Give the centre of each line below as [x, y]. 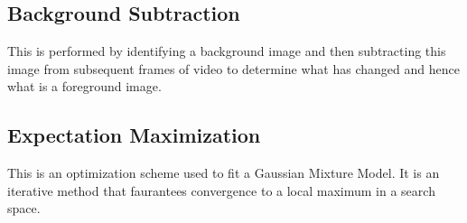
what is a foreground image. [84, 86]
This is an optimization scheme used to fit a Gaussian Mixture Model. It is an [224, 173]
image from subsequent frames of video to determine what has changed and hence [233, 68]
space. [24, 208]
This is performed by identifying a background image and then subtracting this [227, 51]
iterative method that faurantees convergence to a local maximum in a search [221, 190]
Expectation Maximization [134, 135]
